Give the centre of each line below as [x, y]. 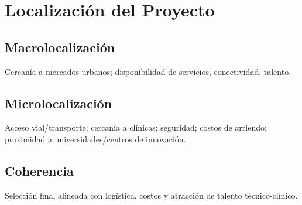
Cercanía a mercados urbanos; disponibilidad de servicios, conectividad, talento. [148, 71]
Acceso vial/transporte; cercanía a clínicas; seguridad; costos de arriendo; [136, 127]
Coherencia [39, 170]
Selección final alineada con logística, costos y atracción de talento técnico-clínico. [151, 195]
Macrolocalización [60, 47]
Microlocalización [59, 103]
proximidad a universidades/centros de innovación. [95, 139]
